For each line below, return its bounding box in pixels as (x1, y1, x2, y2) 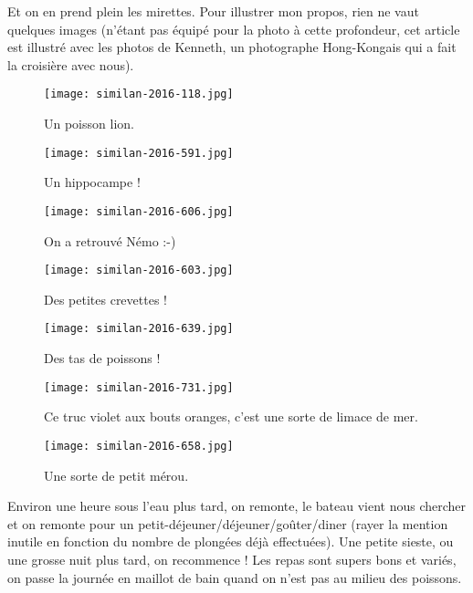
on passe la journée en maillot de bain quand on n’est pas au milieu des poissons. (7, 567, 462, 587)
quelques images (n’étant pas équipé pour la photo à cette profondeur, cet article (7, 19, 460, 38)
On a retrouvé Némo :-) (44, 231, 176, 250)
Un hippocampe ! (44, 172, 141, 192)
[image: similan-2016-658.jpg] (44, 439, 234, 453)
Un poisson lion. (44, 114, 134, 133)
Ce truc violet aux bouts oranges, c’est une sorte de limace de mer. (44, 407, 418, 426)
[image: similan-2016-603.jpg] (44, 264, 234, 277)
